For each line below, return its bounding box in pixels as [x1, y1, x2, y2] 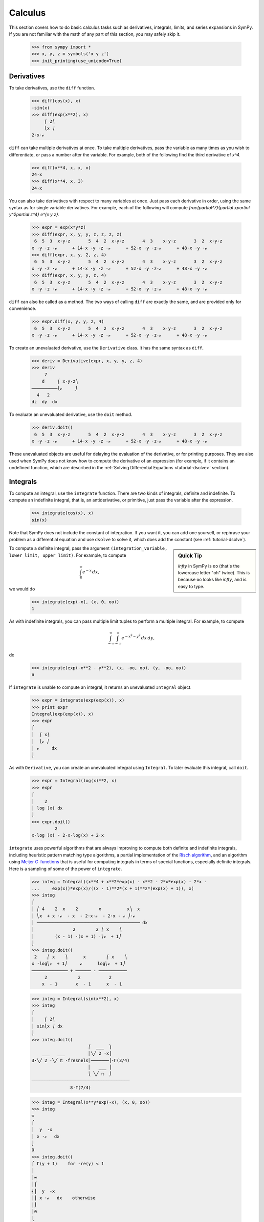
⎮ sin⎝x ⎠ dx [31, 1023, 63, 1029]
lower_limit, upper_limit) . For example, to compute [9, 552, 127, 558]
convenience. [9, 305, 37, 311]
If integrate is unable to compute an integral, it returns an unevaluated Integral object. [9, 684, 192, 690]
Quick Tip [178, 552, 202, 559]
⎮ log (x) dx [31, 805, 63, 811]
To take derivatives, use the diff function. [9, 85, 95, 91]
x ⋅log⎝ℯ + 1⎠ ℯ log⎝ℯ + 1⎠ [31, 961, 126, 966]
